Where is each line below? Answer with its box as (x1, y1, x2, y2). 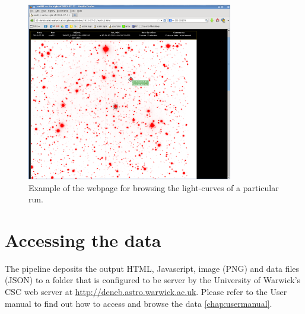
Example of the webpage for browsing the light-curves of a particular (28, 181, 279, 194)
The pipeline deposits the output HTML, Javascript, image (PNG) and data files (5, 262, 300, 274)
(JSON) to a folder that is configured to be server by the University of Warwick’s (5, 274, 301, 286)
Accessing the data (5, 227, 161, 252)
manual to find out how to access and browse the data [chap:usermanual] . (5, 297, 272, 309)
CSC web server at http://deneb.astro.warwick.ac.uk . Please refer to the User (5, 286, 287, 298)
